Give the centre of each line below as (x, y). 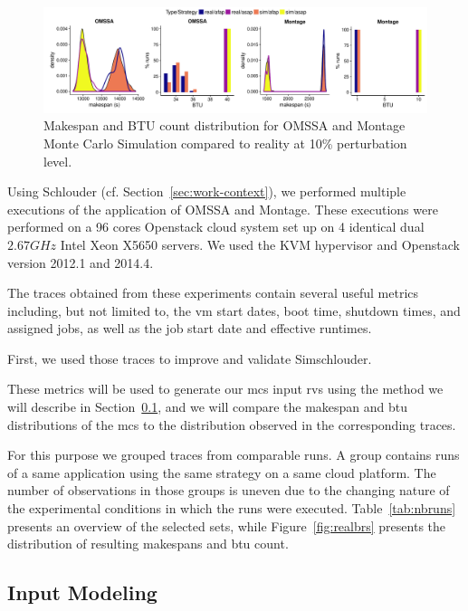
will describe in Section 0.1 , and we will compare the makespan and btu (208, 407)
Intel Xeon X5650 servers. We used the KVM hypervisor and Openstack (260, 244)
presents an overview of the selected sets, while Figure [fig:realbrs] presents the (226, 525)
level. (58, 161)
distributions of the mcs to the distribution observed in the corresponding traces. (232, 424)
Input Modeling (82, 592)
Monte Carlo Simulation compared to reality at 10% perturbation (225, 143)
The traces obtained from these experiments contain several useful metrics (213, 293)
